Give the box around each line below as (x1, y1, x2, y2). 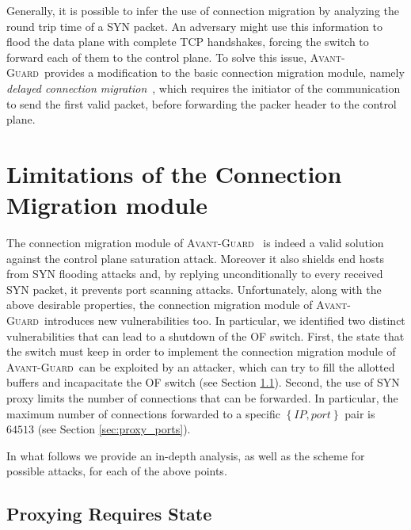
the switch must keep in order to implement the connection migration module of (6, 343, 396, 360)
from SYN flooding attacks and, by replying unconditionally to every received (6, 265, 383, 282)
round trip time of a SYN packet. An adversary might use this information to (6, 17, 382, 34)
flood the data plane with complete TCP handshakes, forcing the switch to (6, 33, 369, 50)
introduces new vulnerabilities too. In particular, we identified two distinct (44, 312, 405, 329)
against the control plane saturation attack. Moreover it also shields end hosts (6, 250, 385, 266)
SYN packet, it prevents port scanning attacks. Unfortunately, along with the (6, 280, 382, 297)
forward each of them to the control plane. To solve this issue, (6, 48, 307, 65)
